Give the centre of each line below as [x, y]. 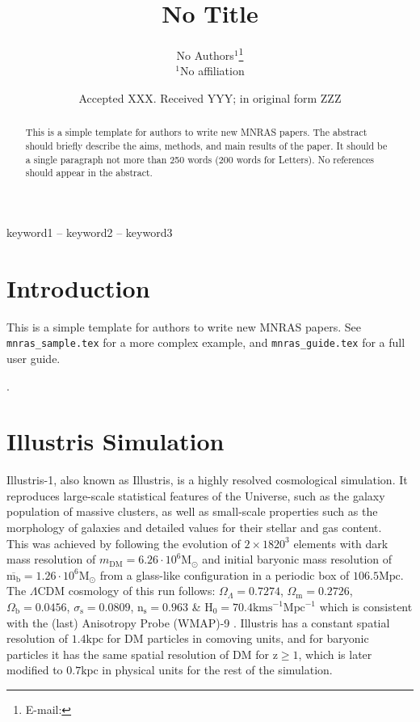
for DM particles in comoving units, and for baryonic [238, 638]
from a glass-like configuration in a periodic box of [225, 574]
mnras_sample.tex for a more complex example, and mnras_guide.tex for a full [206, 342]
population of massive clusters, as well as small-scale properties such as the [192, 511]
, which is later [335, 654]
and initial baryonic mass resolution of [297, 559]
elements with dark [341, 543]
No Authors [205, 55]
